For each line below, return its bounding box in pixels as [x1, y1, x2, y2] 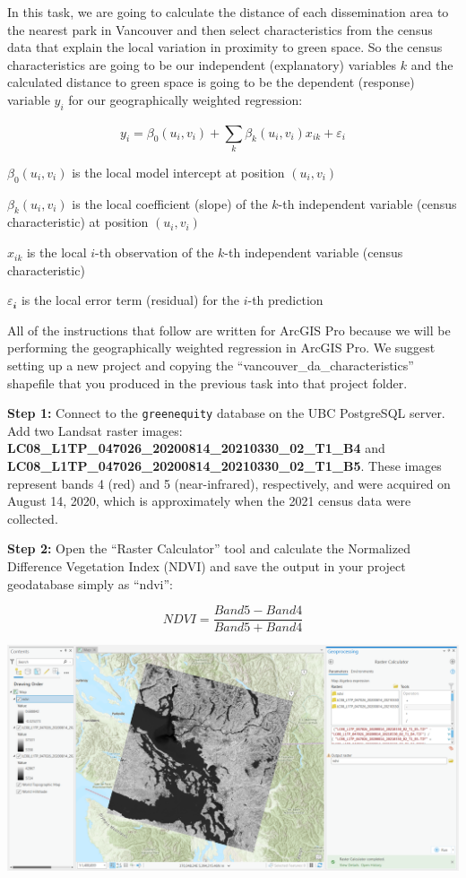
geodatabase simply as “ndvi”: [7, 574, 173, 593]
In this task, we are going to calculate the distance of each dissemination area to [7, 3, 449, 21]
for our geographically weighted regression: [68, 90, 303, 109]
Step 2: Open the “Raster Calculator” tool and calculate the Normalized [7, 539, 410, 558]
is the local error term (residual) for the [21, 291, 239, 309]
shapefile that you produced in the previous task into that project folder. [7, 373, 408, 392]
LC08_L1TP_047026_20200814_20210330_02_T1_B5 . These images [7, 456, 442, 475]
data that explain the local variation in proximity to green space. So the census [7, 38, 443, 57]
